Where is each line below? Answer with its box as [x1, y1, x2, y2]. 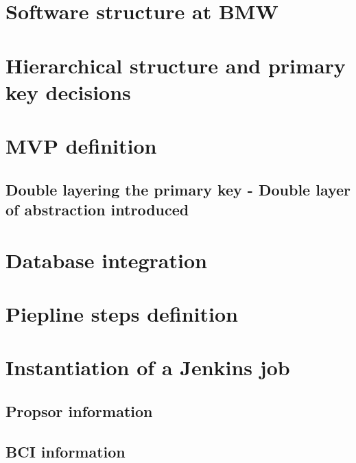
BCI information [5, 440, 126, 462]
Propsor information [5, 401, 153, 421]
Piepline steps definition [5, 300, 238, 328]
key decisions [5, 78, 131, 106]
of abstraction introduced [5, 199, 189, 220]
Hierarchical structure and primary [5, 51, 346, 79]
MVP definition [5, 132, 157, 160]
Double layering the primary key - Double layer [5, 178, 351, 200]
